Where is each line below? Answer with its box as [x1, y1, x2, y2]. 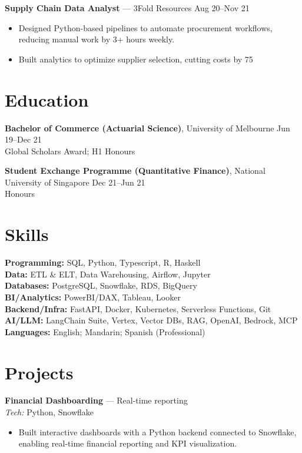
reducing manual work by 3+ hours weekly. [18, 33, 175, 45]
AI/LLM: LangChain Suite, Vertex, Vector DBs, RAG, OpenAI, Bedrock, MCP [5, 314, 298, 326]
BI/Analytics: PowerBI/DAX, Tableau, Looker [5, 290, 181, 303]
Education [5, 87, 89, 111]
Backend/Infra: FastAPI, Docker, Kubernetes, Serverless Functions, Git [5, 302, 271, 315]
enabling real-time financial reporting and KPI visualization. [18, 437, 237, 449]
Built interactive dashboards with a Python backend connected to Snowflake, [18, 425, 297, 438]
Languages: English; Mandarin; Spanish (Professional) [5, 325, 205, 338]
